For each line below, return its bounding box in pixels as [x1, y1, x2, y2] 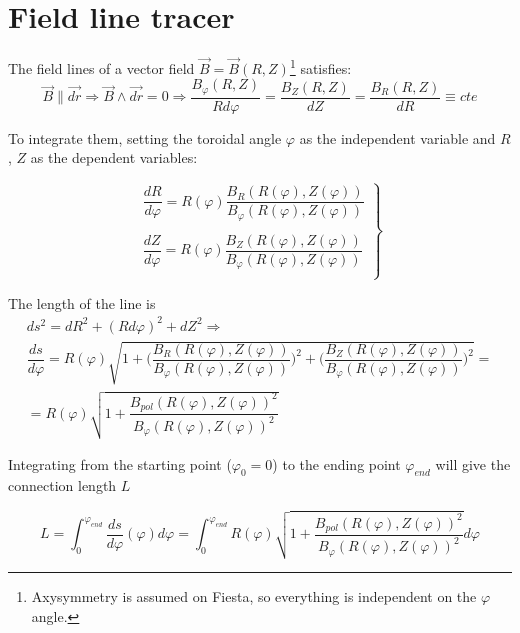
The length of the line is [8, 292, 156, 313]
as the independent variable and [299, 127, 496, 148]
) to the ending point [272, 453, 401, 474]
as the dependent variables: [30, 147, 198, 168]
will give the [435, 453, 511, 474]
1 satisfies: [289, 55, 352, 78]
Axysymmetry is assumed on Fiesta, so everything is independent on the [31, 586, 477, 607]
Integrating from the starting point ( [8, 453, 232, 474]
